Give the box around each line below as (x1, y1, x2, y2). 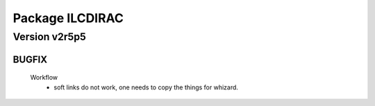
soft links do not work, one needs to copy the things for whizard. (53, 83, 239, 91)
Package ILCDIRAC (12, 10, 124, 26)
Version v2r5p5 (12, 30, 87, 43)
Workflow (30, 73, 58, 82)
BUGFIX (12, 53, 48, 65)
